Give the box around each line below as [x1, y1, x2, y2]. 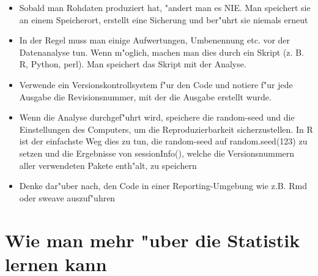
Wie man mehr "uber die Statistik [5, 227, 300, 252]
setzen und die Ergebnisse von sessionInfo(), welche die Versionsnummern [19, 146, 295, 159]
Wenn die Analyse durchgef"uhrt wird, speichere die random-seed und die [19, 111, 295, 124]
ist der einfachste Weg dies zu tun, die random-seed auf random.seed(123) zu [19, 135, 308, 147]
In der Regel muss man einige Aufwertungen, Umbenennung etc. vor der [19, 34, 290, 47]
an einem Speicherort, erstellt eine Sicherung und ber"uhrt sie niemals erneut [19, 13, 308, 26]
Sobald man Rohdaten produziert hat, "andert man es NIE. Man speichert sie [19, 1, 311, 13]
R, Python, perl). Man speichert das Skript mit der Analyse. [19, 58, 246, 70]
